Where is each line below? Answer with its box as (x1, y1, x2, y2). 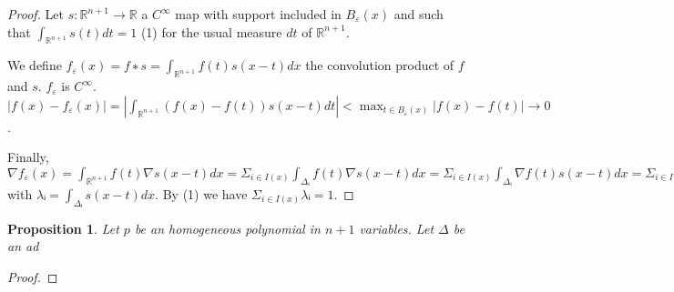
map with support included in (175, 5, 342, 23)
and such (393, 5, 444, 23)
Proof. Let (7, 5, 64, 23)
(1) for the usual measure (140, 22, 282, 41)
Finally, (7, 147, 49, 166)
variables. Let (359, 218, 434, 237)
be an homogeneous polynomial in (134, 218, 321, 237)
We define (7, 55, 62, 75)
